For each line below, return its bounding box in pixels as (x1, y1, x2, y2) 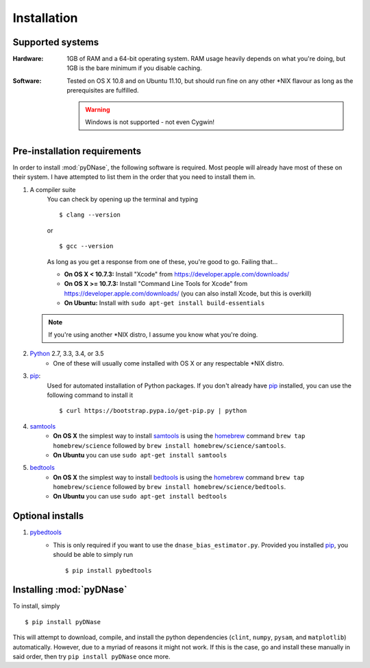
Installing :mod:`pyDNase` (12, 584, 127, 596)
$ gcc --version (59, 242, 114, 250)
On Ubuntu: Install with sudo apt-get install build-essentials (64, 299, 265, 307)
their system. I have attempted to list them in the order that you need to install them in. (12, 173, 256, 181)
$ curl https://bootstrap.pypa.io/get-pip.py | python (59, 407, 247, 415)
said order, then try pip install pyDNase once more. (12, 652, 171, 661)
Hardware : (12, 55, 44, 63)
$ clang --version (59, 211, 121, 219)
